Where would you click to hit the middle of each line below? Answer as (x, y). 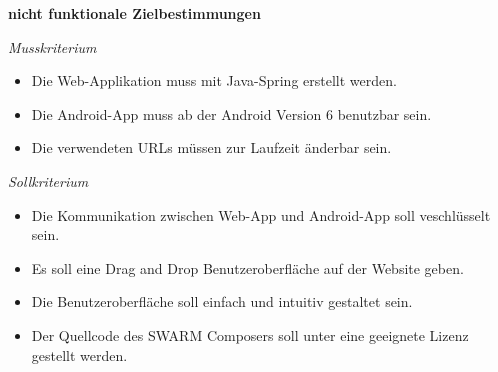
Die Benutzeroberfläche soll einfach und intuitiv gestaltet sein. (222, 301)
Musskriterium (52, 46)
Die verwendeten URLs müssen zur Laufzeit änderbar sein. (211, 147)
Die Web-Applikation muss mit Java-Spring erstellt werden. (214, 80)
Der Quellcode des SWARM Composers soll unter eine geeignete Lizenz (250, 334)
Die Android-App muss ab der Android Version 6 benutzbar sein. (231, 113)
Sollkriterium (48, 180)
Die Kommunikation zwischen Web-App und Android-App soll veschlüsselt (261, 214)
